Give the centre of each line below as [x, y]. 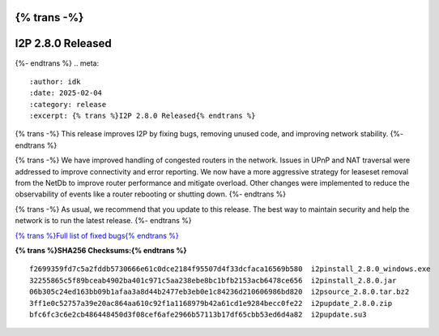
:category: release [68, 104]
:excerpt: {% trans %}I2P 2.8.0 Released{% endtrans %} [143, 116]
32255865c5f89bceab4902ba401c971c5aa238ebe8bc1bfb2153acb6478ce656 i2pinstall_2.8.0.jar [213, 280]
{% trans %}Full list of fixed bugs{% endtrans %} [97, 235]
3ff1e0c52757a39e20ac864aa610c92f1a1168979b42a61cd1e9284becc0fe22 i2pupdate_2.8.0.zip [211, 303]
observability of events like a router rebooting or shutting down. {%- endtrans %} [151, 194]
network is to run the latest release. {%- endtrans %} [103, 221]
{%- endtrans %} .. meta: [57, 63]
